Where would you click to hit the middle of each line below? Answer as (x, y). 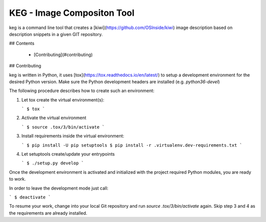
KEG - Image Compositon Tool (72, 13)
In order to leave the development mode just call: (59, 188)
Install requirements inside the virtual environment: (73, 136)
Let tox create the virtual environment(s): (63, 100)
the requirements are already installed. (48, 213)
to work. (17, 179)
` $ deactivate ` (30, 197)
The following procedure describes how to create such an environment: (82, 91)
